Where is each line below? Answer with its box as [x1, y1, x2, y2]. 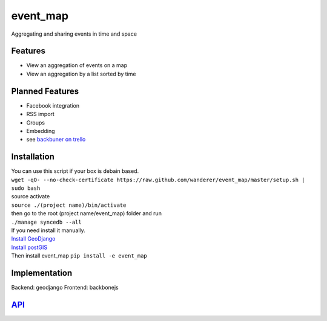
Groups [26, 118, 45, 126]
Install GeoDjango [11, 235, 56, 242]
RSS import [26, 111, 54, 118]
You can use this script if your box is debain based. [11, 167, 139, 175]
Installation [11, 152, 54, 162]
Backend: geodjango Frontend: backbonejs [11, 284, 119, 291]
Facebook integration [26, 102, 80, 109]
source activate [11, 193, 50, 200]
